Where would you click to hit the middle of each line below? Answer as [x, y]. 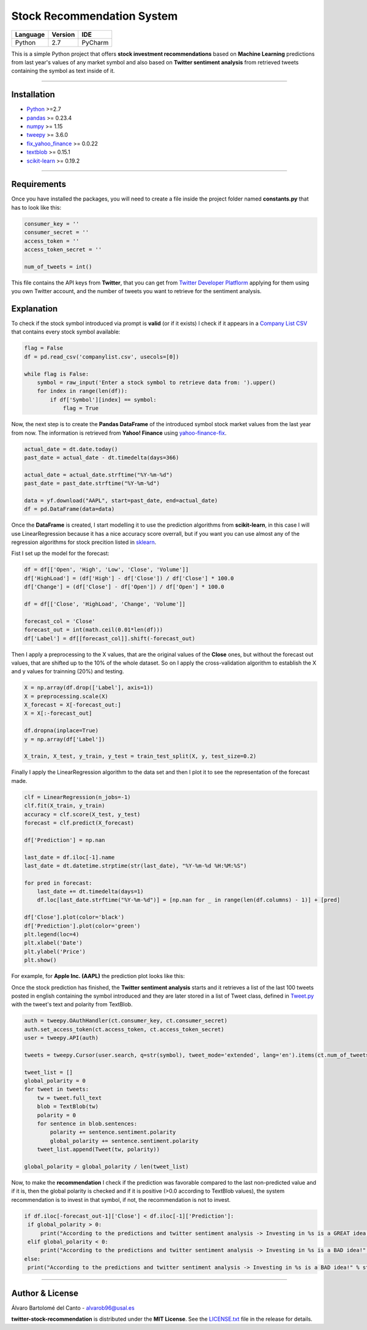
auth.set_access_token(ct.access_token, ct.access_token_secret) [124, 1029]
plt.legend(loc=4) [52, 934]
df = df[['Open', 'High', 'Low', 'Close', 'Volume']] [106, 570]
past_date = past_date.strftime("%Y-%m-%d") [92, 483]
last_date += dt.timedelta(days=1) [90, 892]
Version [63, 34]
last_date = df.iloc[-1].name [69, 857]
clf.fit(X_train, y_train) [65, 806]
